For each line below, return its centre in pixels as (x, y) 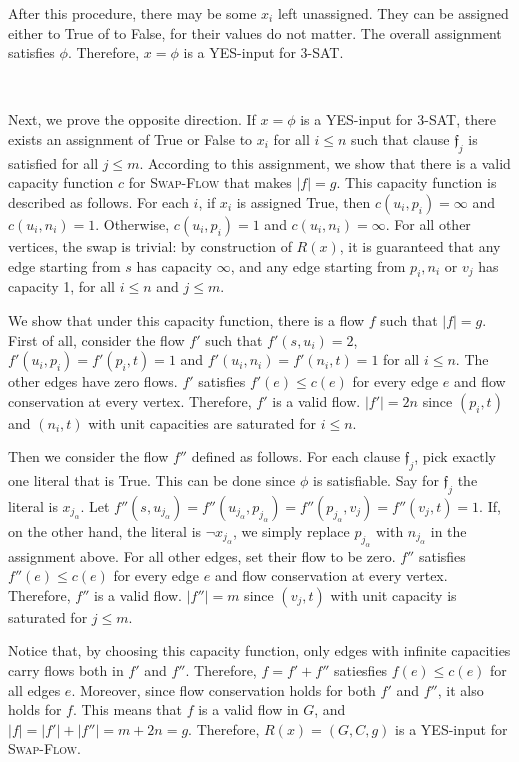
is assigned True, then (303, 201)
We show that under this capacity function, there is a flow (186, 319)
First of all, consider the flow (96, 339)
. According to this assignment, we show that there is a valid (325, 162)
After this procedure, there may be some (132, 13)
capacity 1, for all (61, 286)
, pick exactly (455, 456)
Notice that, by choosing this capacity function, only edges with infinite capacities (259, 650)
